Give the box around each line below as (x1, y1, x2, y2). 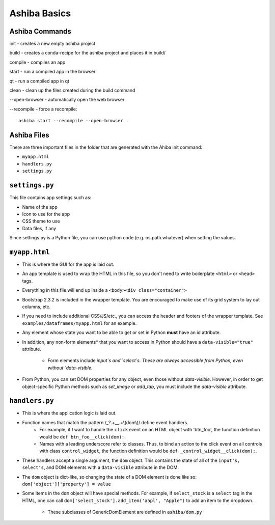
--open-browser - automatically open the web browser (9, 97, 125, 103)
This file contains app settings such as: (9, 195, 92, 201)
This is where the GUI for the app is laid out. (22, 261, 115, 267)
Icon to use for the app (22, 211, 70, 217)
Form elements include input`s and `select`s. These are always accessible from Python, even (47, 357, 243, 364)
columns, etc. (22, 303, 51, 310)
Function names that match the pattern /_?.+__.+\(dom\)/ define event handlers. (22, 419, 188, 425)
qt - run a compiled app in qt (9, 78, 70, 84)
